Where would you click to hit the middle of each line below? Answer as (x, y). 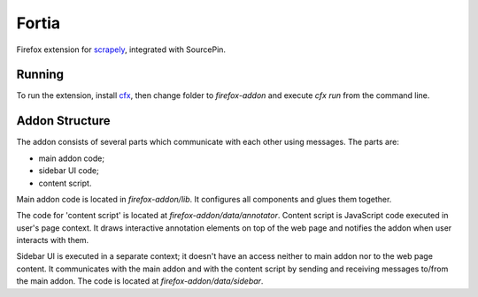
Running (40, 75)
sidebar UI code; (69, 171)
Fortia (39, 23)
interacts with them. (53, 240)
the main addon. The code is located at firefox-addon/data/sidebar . (140, 281)
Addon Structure (63, 121)
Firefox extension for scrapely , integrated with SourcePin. (121, 49)
